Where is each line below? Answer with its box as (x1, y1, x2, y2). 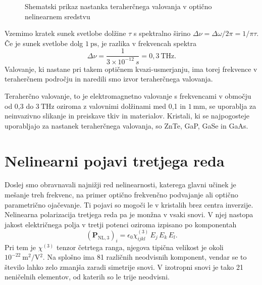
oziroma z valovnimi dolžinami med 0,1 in (57, 100, 186, 111)
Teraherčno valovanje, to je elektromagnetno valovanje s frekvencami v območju (5, 90, 251, 101)
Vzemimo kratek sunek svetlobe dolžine (5, 28, 126, 38)
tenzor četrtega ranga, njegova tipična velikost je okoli (56, 241, 224, 252)
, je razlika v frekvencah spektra (97, 37, 196, 48)
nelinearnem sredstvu (25, 11, 90, 21)
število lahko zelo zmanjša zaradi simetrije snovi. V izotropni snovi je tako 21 (5, 261, 243, 272)
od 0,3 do (5, 100, 34, 111)
